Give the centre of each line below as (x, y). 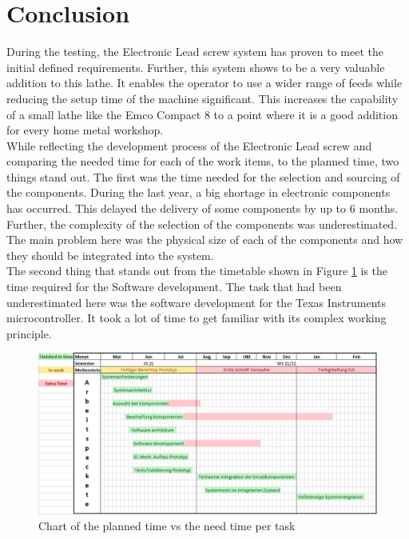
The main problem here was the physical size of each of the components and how (205, 240)
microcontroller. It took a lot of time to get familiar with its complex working (197, 318)
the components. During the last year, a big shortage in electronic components (199, 192)
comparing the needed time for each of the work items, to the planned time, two (203, 161)
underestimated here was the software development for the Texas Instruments (197, 302)
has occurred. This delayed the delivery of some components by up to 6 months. (203, 208)
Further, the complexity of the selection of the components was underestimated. (202, 224)
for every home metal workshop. (85, 130)
